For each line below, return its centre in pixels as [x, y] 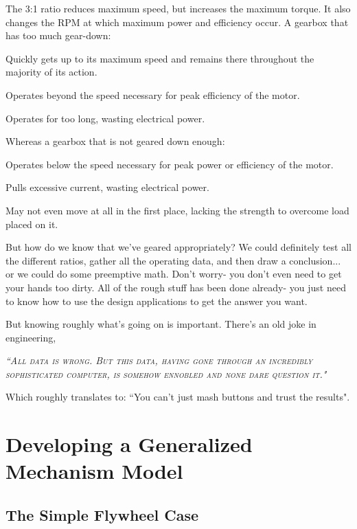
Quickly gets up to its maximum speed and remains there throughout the [160, 58]
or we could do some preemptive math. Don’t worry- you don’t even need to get [174, 274]
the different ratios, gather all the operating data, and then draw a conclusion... [173, 260]
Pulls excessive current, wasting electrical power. [107, 187]
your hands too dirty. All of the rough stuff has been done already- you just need [176, 287]
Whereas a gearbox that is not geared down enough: [115, 141]
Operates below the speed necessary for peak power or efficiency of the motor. [170, 164]
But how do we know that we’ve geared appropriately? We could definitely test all [178, 247]
